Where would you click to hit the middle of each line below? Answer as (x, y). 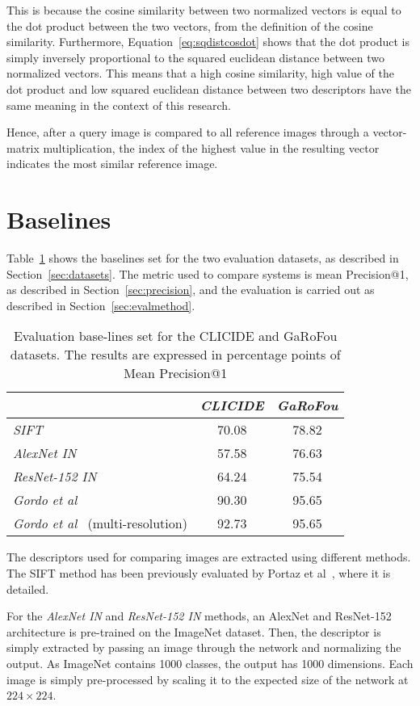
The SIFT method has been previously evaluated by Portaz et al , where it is (199, 573)
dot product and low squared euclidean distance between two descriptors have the (209, 88)
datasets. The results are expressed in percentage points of (175, 355)
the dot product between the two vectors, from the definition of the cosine (190, 25)
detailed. (28, 588)
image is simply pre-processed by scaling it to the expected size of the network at (208, 679)
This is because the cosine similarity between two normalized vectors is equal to (204, 10)
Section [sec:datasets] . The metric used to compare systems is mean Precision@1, (208, 273)
